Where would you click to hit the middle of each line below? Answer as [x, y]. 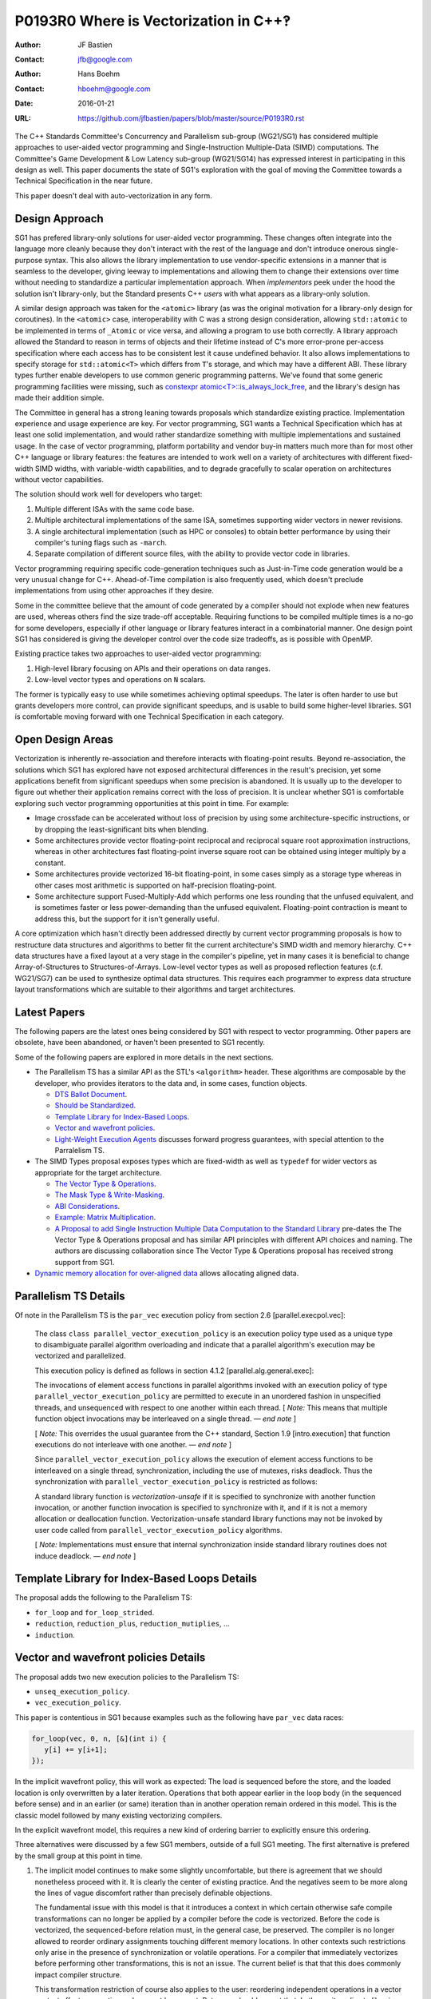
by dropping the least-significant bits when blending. [122, 829]
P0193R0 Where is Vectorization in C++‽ [153, 21]
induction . [55, 1634]
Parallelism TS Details [70, 1297]
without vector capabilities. [59, 479]
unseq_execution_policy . [82, 1691]
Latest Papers [50, 1012]
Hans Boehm [99, 74]
